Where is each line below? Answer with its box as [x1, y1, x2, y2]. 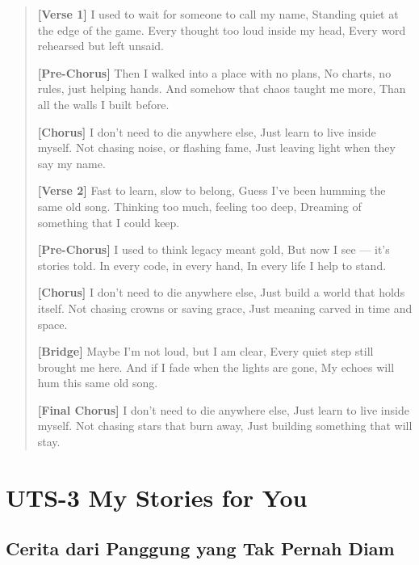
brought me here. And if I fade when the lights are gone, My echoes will [37, 358, 395, 375]
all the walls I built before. [37, 95, 170, 112]
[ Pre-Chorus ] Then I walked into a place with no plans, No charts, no [37, 64, 392, 81]
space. [37, 315, 68, 332]
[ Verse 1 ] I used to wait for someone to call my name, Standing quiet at [37, 6, 399, 22]
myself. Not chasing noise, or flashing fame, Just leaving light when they [37, 139, 396, 156]
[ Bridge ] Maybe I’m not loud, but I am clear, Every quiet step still [37, 343, 374, 360]
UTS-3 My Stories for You [6, 480, 308, 513]
